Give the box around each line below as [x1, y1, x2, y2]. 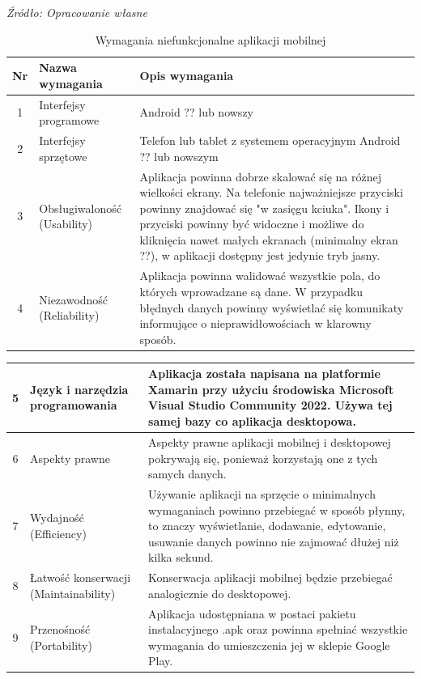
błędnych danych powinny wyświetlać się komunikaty [139, 299, 404, 316]
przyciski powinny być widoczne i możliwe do [139, 215, 364, 232]
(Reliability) [39, 307, 100, 324]
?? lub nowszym [139, 147, 219, 164]
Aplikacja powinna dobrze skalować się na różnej [139, 168, 381, 185]
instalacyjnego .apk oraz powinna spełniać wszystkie [148, 621, 408, 638]
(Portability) [30, 636, 92, 653]
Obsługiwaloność [39, 199, 121, 216]
